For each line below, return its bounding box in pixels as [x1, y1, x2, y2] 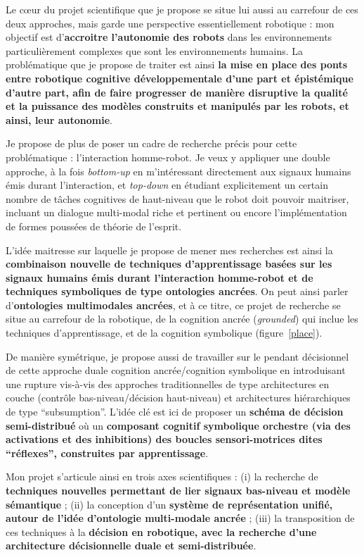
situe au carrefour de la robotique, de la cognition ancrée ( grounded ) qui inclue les [6, 311, 358, 326]
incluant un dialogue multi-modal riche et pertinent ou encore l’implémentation [6, 205, 347, 220]
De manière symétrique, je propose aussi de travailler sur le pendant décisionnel [6, 349, 349, 363]
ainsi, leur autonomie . [6, 112, 112, 127]
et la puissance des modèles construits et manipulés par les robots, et [6, 99, 349, 113]
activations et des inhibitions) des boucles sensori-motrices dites [6, 432, 323, 447]
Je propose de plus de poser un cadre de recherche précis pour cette [6, 136, 297, 151]
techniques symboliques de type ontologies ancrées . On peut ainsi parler [6, 284, 349, 299]
